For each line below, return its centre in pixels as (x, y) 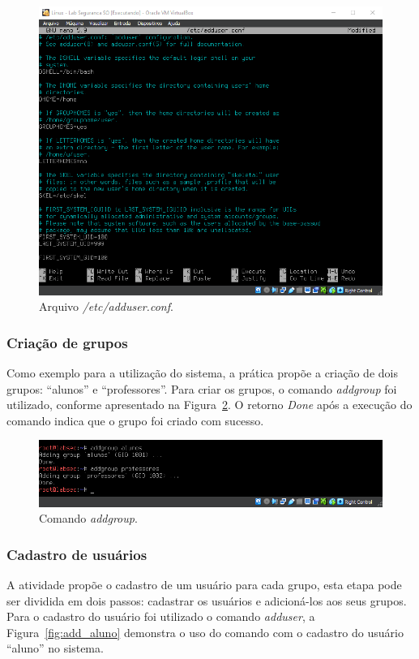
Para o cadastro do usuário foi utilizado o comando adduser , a (161, 616)
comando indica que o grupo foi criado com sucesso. (135, 420)
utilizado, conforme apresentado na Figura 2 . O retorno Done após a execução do (209, 405)
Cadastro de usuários (77, 554)
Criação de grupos (67, 342)
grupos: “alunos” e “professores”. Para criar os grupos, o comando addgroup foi (202, 388)
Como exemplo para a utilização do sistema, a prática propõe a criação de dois (202, 373)
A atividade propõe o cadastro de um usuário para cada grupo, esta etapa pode (204, 584)
